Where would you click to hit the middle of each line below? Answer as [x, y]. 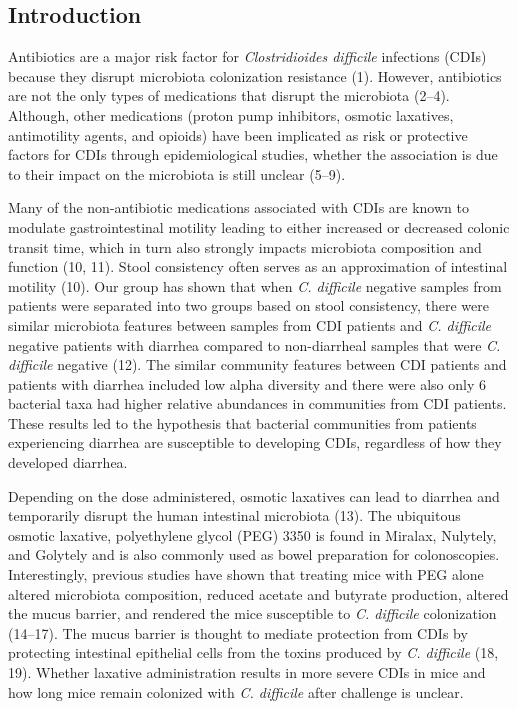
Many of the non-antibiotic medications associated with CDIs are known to [238, 207]
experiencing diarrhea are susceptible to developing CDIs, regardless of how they [255, 442]
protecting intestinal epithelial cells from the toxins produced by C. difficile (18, [253, 652]
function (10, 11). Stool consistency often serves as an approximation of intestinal [258, 266]
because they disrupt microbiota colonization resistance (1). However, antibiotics [255, 75]
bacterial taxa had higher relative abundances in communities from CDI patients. [257, 403]
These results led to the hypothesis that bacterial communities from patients [242, 422]
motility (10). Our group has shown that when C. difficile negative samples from [255, 285]
